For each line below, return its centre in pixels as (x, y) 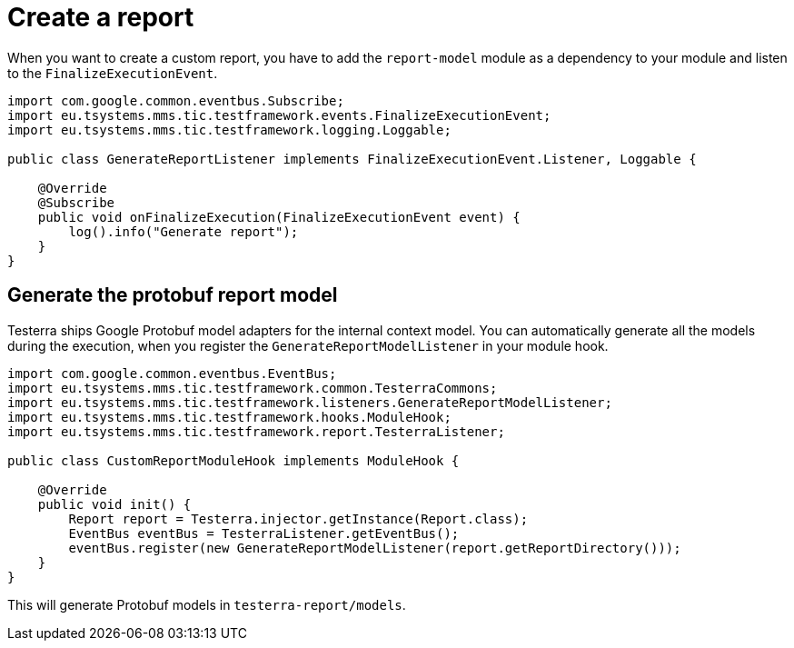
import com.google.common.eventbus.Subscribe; (176, 100)
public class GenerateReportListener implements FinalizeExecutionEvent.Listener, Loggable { (352, 159)
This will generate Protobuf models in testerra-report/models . (207, 604)
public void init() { (114, 504)
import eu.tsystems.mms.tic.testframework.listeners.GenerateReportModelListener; (310, 402)
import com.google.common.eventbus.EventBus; (172, 373)
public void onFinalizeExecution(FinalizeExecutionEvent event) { (279, 217)
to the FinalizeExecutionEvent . (113, 73)
